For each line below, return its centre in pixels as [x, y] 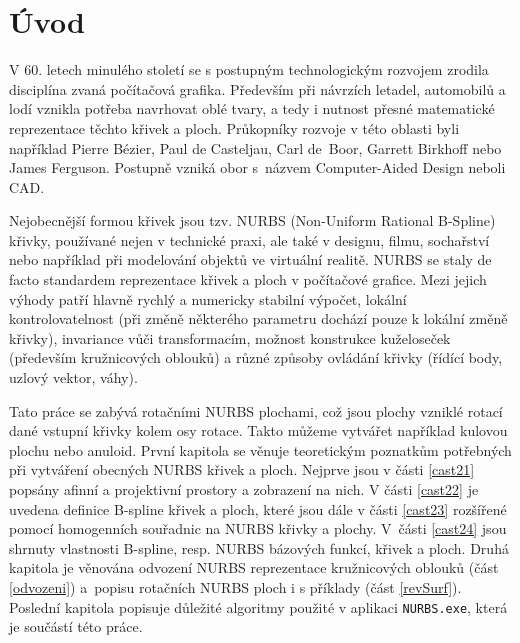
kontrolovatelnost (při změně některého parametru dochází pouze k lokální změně [258, 318]
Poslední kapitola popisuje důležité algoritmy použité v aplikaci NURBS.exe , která [258, 606]
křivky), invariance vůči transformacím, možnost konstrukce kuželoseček [230, 337]
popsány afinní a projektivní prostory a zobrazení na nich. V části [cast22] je [244, 489]
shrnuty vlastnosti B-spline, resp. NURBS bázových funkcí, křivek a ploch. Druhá [259, 547]
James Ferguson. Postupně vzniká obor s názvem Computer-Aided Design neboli [257, 167]
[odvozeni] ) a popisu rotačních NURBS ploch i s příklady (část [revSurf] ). [235, 586]
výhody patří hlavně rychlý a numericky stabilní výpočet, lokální [208, 298]
